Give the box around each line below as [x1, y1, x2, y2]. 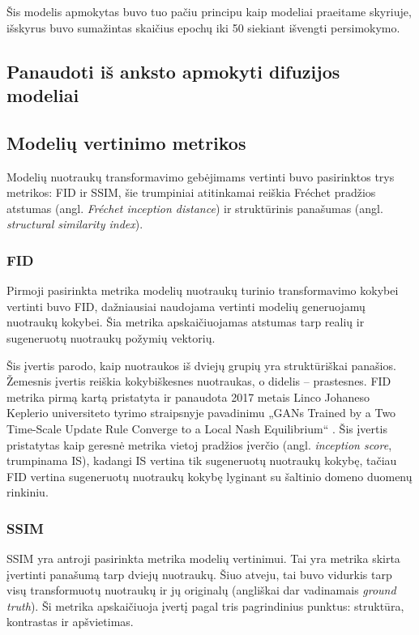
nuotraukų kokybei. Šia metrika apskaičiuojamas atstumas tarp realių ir [6, 313, 365, 330]
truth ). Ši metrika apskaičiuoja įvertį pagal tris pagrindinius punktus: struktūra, [6, 597, 404, 614]
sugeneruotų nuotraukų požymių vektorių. [6, 329, 216, 346]
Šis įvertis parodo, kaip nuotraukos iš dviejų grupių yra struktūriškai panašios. [6, 356, 396, 373]
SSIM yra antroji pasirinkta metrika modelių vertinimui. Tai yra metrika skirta [6, 550, 400, 567]
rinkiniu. [6, 484, 49, 501]
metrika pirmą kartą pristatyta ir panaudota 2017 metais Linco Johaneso [6, 388, 370, 405]
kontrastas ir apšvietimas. [6, 613, 134, 630]
